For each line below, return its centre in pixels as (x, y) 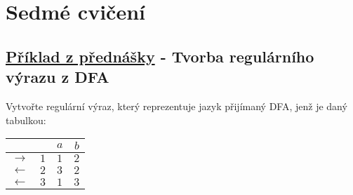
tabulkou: (26, 120)
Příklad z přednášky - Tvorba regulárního (160, 56)
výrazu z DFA (58, 77)
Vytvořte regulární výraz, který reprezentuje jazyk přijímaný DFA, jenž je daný (176, 106)
